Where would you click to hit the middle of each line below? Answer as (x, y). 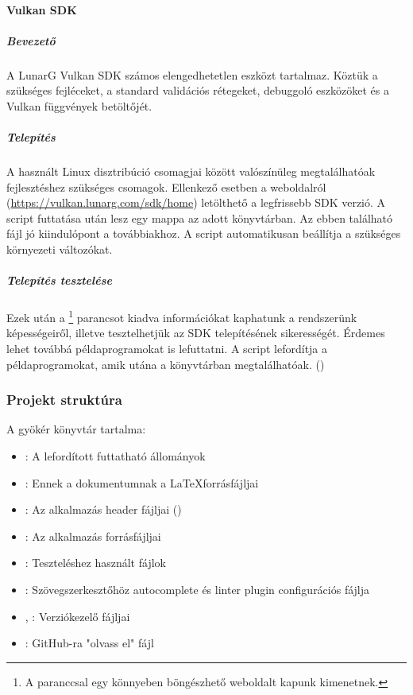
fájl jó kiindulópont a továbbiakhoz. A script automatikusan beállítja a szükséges (204, 233)
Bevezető (31, 40)
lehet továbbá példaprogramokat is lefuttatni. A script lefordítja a (167, 349)
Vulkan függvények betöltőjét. (79, 105)
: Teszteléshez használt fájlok (95, 563)
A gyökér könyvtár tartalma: (76, 429)
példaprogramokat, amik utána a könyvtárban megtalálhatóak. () (166, 364)
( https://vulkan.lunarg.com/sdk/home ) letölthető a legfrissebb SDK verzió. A (196, 202)
